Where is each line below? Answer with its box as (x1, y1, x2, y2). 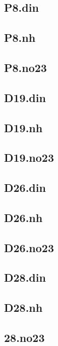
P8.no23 (4, 59, 47, 75)
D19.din (4, 89, 46, 105)
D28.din (4, 269, 46, 285)
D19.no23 (4, 150, 54, 165)
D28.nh (4, 300, 43, 315)
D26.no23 (4, 239, 54, 255)
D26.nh (4, 209, 43, 225)
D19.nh (4, 119, 43, 135)
